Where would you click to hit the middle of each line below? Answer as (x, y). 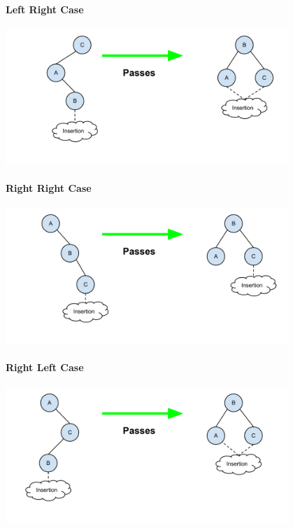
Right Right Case (49, 188)
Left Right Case (45, 9)
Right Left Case (45, 367)
